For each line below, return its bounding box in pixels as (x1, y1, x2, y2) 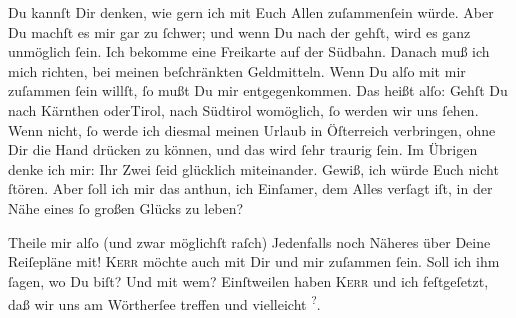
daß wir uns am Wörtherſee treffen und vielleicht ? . (8, 291, 321, 314)
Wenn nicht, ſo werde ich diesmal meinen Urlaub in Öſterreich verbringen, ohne (8, 119, 496, 140)
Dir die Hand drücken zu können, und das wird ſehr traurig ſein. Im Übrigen (8, 139, 478, 160)
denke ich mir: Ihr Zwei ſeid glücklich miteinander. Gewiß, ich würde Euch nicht (8, 158, 499, 179)
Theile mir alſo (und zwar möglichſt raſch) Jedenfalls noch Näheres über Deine (8, 231, 491, 252)
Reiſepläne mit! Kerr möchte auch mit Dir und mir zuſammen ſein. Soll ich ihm (8, 251, 500, 272)
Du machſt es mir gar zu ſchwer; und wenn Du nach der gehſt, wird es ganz (8, 21, 471, 42)
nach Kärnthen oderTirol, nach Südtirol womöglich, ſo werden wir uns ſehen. (8, 99, 479, 120)
